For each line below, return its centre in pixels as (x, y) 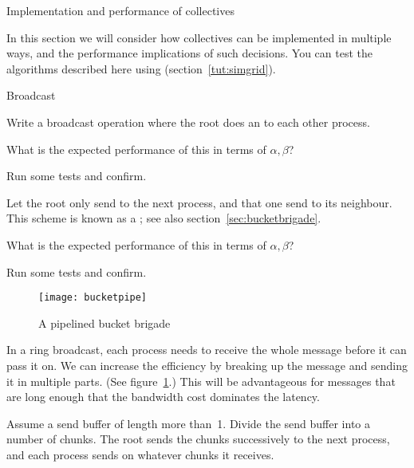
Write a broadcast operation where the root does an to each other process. (188, 122)
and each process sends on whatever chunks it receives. (140, 454)
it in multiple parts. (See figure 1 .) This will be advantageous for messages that (201, 381)
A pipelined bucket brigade (104, 322)
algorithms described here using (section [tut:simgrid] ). (141, 68)
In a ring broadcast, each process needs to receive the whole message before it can (207, 350)
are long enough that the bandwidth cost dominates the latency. (163, 397)
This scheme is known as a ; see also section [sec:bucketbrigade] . (164, 218)
